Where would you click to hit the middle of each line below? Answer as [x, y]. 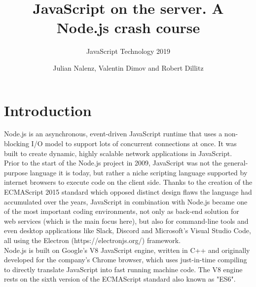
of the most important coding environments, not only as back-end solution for [122, 211]
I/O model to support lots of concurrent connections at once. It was [134, 143]
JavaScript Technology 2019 [128, 51]
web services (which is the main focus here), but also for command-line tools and [126, 221]
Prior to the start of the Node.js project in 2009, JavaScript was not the [113, 163]
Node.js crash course [128, 27]
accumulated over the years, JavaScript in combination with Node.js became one [126, 201]
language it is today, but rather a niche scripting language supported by [139, 172]
